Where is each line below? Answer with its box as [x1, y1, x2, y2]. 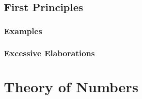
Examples [4, 25, 42, 37]
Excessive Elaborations [4, 47, 95, 59]
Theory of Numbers [4, 76, 139, 96]
